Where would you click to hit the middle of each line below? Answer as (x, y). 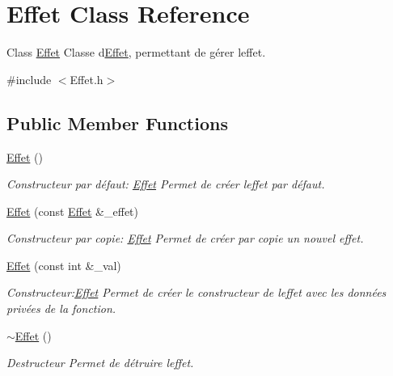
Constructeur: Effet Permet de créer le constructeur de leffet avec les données (196, 292)
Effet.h (87, 79)
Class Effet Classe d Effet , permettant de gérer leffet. (136, 52)
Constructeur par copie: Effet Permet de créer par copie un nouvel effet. (185, 238)
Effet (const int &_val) (64, 265)
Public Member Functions (117, 123)
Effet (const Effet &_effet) (72, 211)
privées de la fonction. (61, 308)
